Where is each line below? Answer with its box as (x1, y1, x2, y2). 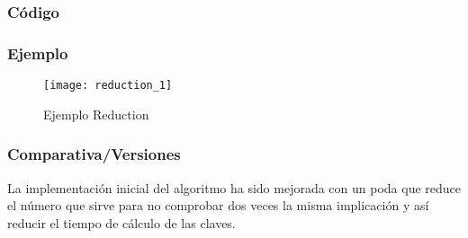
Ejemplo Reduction (43, 104, 149, 123)
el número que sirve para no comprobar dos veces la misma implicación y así (7, 196, 429, 215)
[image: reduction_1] (43, 79, 173, 93)
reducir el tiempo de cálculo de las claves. (7, 213, 236, 232)
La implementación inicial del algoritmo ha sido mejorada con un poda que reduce (7, 178, 462, 197)
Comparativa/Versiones (7, 143, 181, 165)
